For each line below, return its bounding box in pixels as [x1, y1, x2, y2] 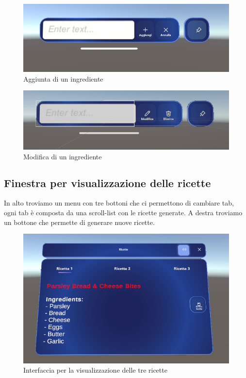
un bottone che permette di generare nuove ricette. [4, 217, 155, 227]
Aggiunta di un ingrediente [23, 73, 103, 84]
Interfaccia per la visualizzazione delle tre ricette [23, 365, 167, 375]
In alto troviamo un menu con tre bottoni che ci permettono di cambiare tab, [4, 198, 234, 208]
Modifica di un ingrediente [23, 151, 102, 161]
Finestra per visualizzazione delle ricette [4, 175, 211, 190]
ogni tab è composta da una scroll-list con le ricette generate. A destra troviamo [4, 207, 243, 218]
